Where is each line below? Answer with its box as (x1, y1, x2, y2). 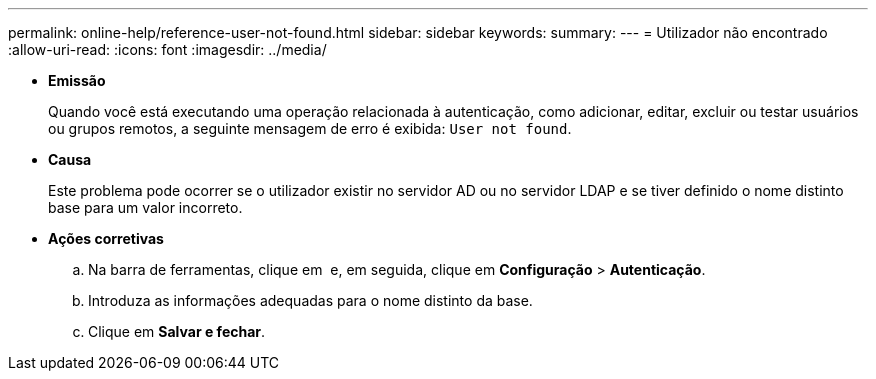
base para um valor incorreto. (48, 199, 243, 216)
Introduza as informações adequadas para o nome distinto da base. (88, 292, 533, 309)
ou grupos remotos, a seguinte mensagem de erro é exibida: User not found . (48, 120, 572, 137)
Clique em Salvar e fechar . (88, 323, 266, 340)
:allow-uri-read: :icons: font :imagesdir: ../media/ (8, 41, 327, 58)
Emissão (48, 72, 106, 89)
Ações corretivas (48, 230, 164, 247)
